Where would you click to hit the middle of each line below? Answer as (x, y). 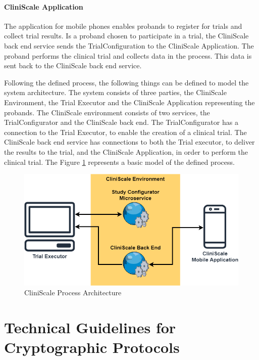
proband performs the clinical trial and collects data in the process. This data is (128, 55)
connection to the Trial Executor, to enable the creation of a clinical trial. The (125, 132)
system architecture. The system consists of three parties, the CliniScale (115, 92)
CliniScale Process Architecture (73, 292)
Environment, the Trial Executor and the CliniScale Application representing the (129, 102)
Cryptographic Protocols (92, 347)
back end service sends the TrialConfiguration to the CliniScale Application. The (129, 45)
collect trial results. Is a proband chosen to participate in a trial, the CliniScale (126, 36)
